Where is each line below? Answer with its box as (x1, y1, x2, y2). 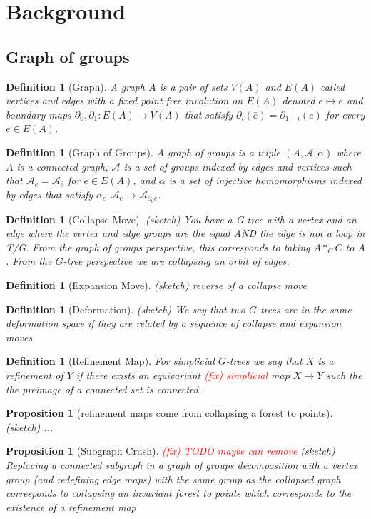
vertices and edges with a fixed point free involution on (6, 93, 243, 108)
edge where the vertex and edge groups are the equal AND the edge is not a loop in (6, 226, 365, 241)
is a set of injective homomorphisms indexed (168, 173, 362, 188)
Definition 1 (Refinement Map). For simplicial (6, 353, 215, 368)
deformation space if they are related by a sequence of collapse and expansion (6, 316, 342, 331)
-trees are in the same (256, 301, 352, 316)
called (320, 79, 345, 94)
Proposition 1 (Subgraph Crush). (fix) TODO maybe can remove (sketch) (6, 443, 335, 458)
